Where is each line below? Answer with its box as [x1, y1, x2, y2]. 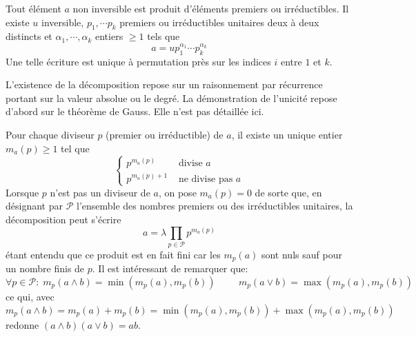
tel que [61, 141, 90, 155]
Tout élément [6, 1, 61, 15]
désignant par [6, 198, 63, 213]
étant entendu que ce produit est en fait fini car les [6, 247, 221, 261]
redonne [6, 317, 39, 331]
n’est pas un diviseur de [50, 185, 150, 199]
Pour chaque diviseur [6, 127, 95, 141]
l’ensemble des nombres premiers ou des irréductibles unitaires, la [76, 198, 353, 213]
